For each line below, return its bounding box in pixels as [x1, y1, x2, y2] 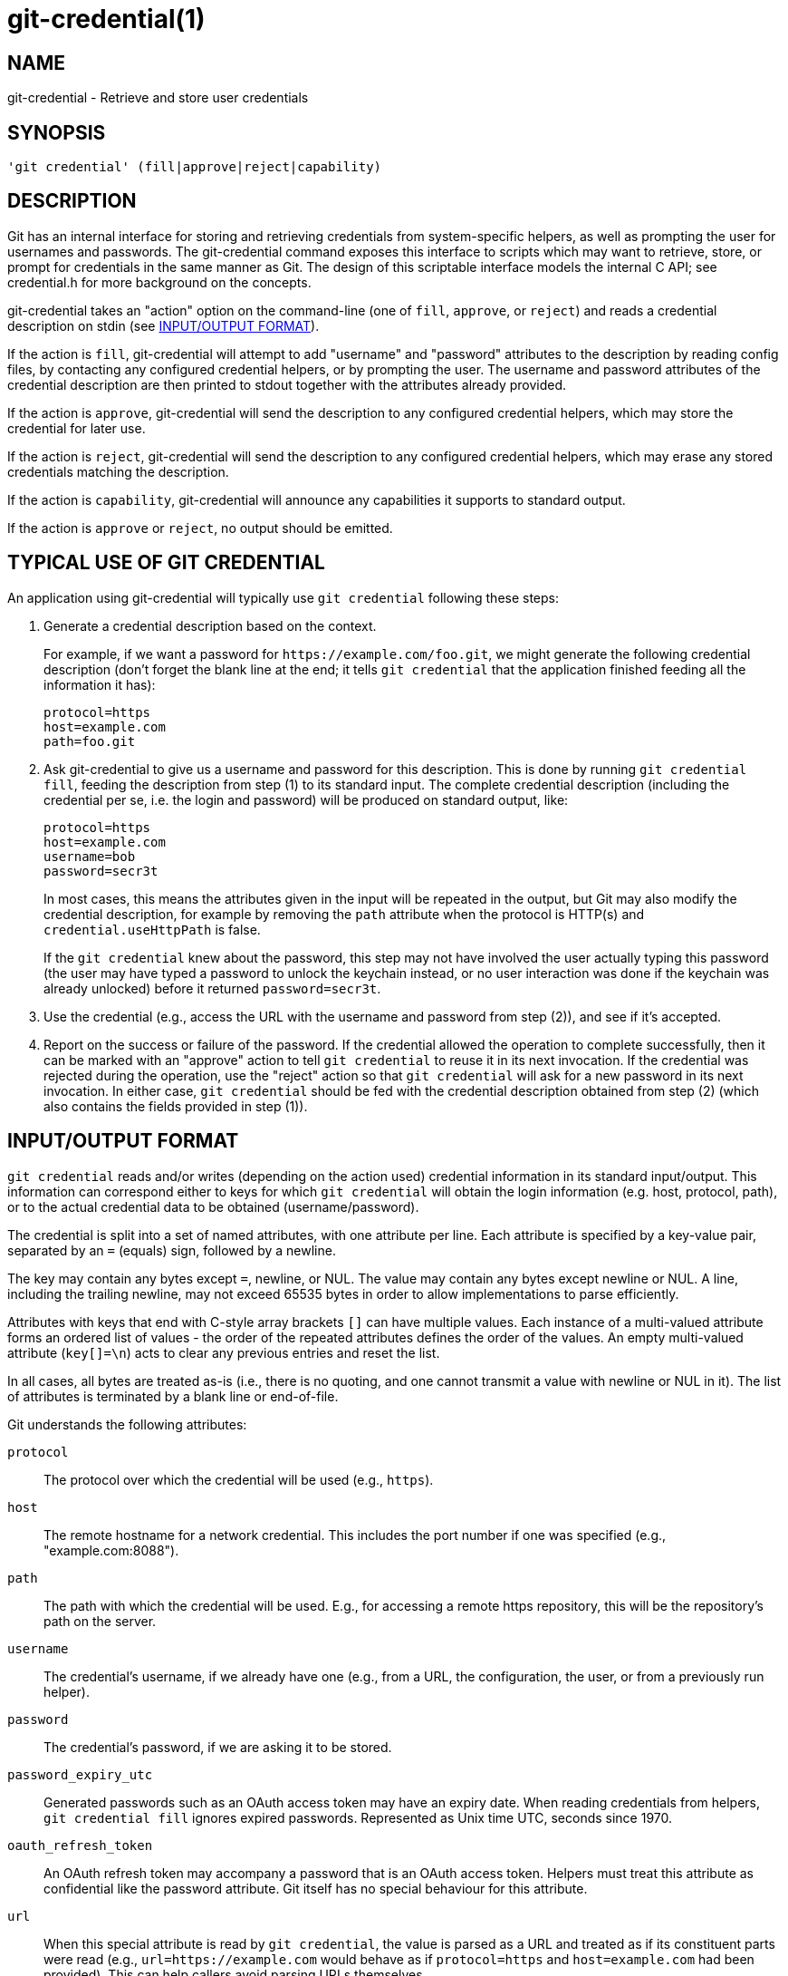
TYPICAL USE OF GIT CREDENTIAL [7, 551, 325, 575]
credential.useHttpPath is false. [43, 921, 261, 937]
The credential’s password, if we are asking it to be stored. [43, 1739, 392, 1755]
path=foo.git [43, 733, 136, 749]
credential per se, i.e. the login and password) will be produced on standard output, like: [43, 791, 569, 808]
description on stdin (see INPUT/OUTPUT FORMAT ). [7, 317, 320, 334]
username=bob [43, 848, 136, 864]
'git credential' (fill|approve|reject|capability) [7, 160, 382, 175]
